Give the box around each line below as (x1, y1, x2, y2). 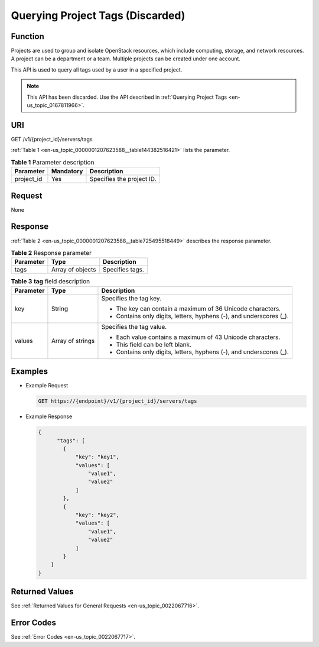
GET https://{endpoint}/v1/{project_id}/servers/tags (38, 398, 197, 405)
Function (11, 31, 44, 41)
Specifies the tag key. (101, 294, 162, 302)
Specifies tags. (102, 266, 145, 274)
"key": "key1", (75, 454, 119, 461)
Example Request (25, 382, 69, 389)
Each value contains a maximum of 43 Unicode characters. (116, 333, 281, 341)
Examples (11, 367, 48, 377)
